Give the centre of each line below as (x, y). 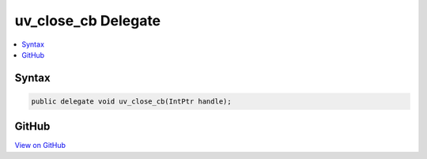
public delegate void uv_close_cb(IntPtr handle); (132, 101)
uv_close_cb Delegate (88, 21)
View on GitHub (40, 146)
